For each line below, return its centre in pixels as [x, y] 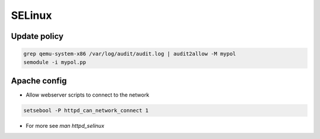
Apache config [39, 80]
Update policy [37, 36]
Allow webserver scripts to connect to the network [87, 95]
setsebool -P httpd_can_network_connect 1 [86, 111]
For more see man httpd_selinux [65, 126]
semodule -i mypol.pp [55, 62]
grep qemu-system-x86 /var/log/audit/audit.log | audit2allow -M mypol [130, 54]
